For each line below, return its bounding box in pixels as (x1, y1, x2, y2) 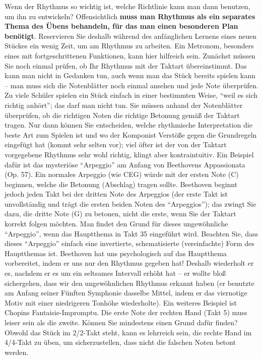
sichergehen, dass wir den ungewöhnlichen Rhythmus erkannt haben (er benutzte (5, 277, 254, 288)
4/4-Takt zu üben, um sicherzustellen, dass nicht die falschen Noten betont (5, 337, 236, 347)
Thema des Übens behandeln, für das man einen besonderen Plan (5, 21, 238, 31)
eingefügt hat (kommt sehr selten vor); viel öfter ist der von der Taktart (5, 139, 227, 150)
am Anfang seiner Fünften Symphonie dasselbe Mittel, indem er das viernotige (5, 287, 247, 298)
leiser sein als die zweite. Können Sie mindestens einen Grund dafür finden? (5, 317, 238, 327)
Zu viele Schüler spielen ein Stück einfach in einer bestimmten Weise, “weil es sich (5, 90, 258, 100)
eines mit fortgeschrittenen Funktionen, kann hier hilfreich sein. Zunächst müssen (5, 50, 255, 61)
